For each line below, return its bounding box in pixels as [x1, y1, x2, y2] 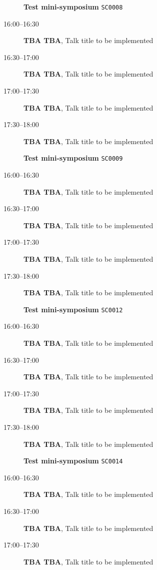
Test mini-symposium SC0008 [23, 2, 123, 12]
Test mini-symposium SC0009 [23, 153, 123, 163]
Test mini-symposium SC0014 [23, 455, 123, 466]
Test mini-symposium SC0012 [23, 304, 123, 314]
